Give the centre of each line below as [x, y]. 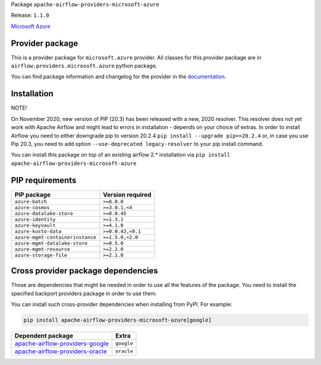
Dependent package [44, 335]
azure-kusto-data [38, 231]
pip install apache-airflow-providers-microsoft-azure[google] [118, 320]
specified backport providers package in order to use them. [84, 293]
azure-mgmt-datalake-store [51, 243]
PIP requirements [44, 180]
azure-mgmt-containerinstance [55, 237]
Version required [127, 195]
